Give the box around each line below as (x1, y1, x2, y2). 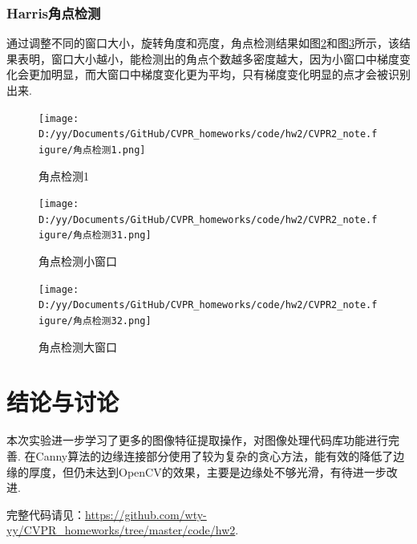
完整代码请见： (6, 505, 85, 522)
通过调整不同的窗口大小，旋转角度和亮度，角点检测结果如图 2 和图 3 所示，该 (6, 35, 399, 51)
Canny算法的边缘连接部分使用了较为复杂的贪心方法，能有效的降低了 (35, 448, 394, 464)
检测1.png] (91, 144, 146, 156)
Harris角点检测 (6, 2, 101, 22)
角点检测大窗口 (38, 338, 117, 355)
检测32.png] (91, 315, 152, 327)
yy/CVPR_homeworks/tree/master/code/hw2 (6, 522, 236, 538)
